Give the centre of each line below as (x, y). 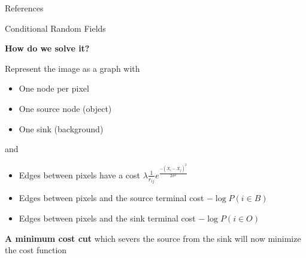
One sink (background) (61, 128)
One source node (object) (65, 108)
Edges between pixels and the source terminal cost (111, 198)
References (24, 8)
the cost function (36, 250)
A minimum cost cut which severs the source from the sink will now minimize (153, 238)
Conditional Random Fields (55, 28)
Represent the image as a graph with (72, 68)
